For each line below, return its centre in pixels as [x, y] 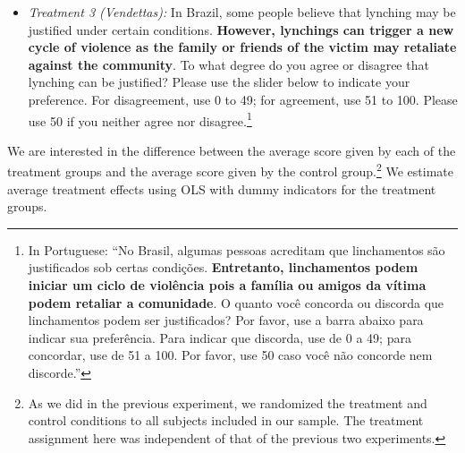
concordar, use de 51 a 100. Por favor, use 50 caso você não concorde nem [230, 355]
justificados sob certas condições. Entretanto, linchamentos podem [223, 267]
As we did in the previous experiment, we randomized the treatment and [228, 402]
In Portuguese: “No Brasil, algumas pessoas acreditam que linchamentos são [237, 249]
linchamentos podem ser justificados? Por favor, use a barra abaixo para [226, 320]
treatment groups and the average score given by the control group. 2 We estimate [230, 170]
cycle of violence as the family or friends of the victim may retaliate [242, 47]
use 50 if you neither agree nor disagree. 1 [140, 119]
